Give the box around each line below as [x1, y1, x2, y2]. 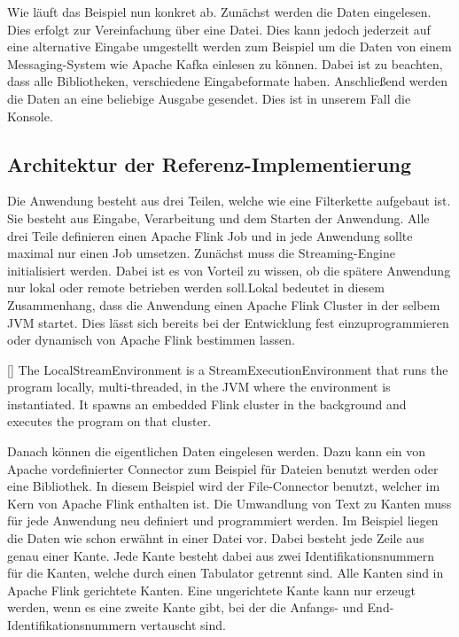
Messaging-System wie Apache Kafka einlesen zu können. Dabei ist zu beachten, [7, 54, 443, 73]
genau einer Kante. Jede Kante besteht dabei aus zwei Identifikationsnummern [7, 546, 434, 564]
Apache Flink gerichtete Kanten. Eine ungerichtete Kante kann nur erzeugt [7, 580, 416, 599]
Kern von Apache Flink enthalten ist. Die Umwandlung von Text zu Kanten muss [7, 493, 452, 512]
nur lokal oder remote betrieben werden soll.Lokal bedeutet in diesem [7, 278, 385, 297]
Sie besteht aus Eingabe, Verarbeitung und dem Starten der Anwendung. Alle [7, 208, 430, 227]
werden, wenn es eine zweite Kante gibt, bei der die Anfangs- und [7, 598, 363, 617]
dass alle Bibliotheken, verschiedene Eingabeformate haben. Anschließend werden [7, 72, 448, 90]
